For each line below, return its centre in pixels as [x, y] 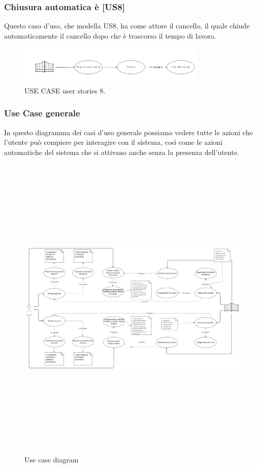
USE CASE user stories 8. [65, 90]
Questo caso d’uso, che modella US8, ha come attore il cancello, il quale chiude [127, 26]
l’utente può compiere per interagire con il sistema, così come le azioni [114, 142]
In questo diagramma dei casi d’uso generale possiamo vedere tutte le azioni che [128, 132]
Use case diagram [52, 459]
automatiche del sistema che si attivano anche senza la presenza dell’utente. [122, 152]
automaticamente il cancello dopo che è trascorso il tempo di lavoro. [110, 35]
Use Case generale [42, 113]
